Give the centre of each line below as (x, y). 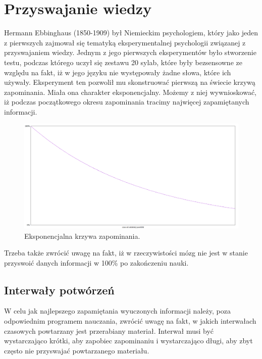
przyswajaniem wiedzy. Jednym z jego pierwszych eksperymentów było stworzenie (130, 52)
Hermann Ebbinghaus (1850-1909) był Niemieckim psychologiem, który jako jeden (131, 33)
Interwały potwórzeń (59, 290)
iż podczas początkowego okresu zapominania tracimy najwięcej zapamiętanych (127, 102)
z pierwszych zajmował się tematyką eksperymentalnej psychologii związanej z (125, 42)
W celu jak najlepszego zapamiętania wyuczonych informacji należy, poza (117, 311)
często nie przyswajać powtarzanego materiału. (77, 350)
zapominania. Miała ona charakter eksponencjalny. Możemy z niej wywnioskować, (130, 92)
